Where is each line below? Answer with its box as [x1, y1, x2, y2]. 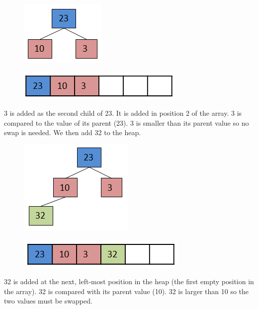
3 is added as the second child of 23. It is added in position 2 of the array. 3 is [4, 108, 242, 118]
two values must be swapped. [4, 296, 92, 306]
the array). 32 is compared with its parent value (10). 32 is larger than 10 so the [4, 286, 249, 296]
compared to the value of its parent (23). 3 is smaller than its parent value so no [4, 117, 249, 128]
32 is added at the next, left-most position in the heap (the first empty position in [4, 276, 254, 287]
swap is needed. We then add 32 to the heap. [4, 127, 141, 138]
